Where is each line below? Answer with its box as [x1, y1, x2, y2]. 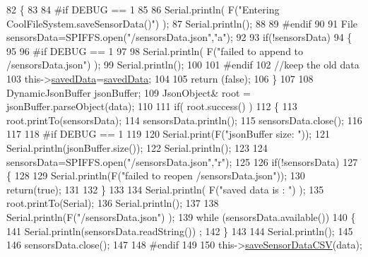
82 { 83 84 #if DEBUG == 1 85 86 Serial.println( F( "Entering [6, 2, 280, 16]
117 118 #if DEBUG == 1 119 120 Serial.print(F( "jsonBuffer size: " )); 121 [6, 126, 330, 141]
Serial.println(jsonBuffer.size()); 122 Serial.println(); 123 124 [6, 140, 268, 155]
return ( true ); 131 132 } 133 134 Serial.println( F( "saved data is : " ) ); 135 [6, 181, 324, 196]
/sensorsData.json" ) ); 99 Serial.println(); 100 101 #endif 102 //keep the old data [6, 57, 360, 72]
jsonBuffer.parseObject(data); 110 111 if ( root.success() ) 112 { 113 [6, 99, 297, 114]
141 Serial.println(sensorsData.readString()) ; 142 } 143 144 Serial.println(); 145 [6, 223, 353, 238]
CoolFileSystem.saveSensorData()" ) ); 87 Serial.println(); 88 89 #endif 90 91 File [6, 16, 357, 30]
